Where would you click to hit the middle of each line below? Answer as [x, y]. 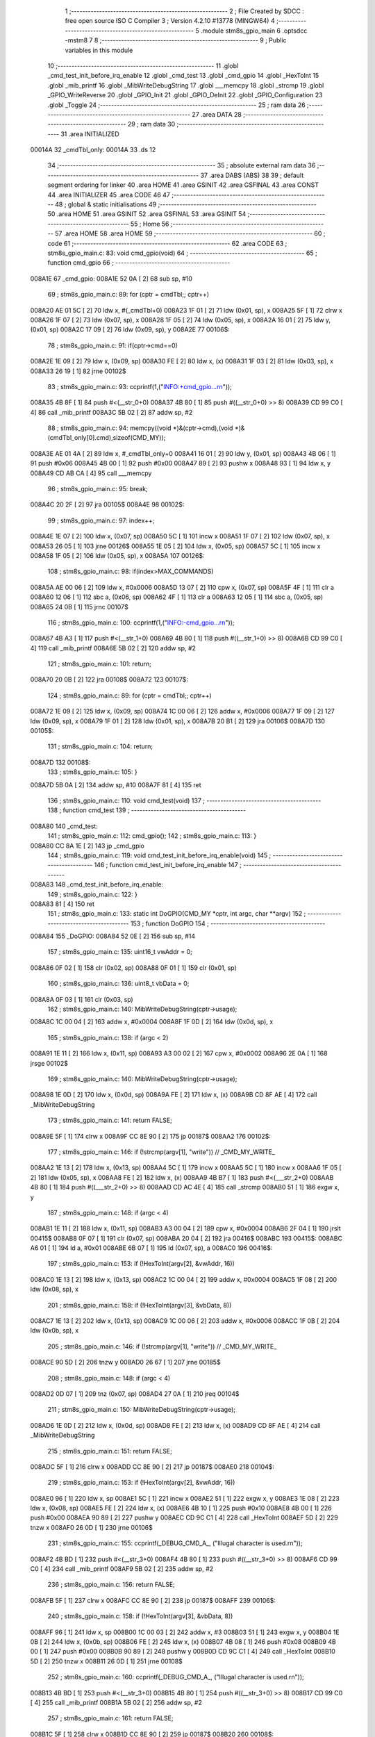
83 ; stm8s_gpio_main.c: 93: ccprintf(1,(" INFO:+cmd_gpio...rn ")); [140, 386]
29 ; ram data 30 [151, 124]
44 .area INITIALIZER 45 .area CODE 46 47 [109, 195]
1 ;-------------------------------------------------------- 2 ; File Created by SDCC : [185, 11]
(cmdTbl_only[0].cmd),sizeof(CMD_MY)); [107, 438]
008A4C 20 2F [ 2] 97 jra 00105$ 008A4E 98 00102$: [107, 504]
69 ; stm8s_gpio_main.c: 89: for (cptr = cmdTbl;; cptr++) [128, 295]
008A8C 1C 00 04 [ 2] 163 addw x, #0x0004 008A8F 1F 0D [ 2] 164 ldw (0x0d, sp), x [152, 1022]
